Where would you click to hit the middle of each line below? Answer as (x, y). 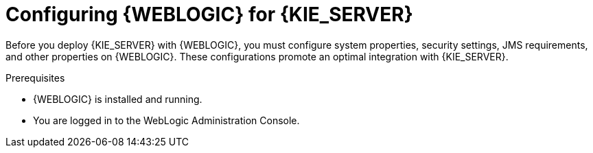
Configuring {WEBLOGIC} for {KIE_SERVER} (209, 14)
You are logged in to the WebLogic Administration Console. (166, 120)
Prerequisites (35, 78)
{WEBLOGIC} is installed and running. (118, 99)
